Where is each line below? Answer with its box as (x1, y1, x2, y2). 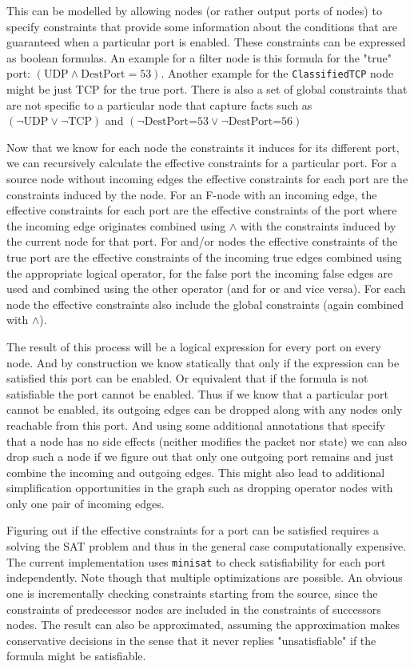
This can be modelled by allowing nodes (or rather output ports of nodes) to (6, 2, 382, 18)
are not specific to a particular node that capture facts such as (6, 96, 312, 113)
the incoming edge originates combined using (6, 217, 226, 234)
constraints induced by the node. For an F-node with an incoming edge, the (6, 186, 377, 202)
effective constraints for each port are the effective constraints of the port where (6, 202, 397, 218)
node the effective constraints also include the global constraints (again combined (6, 295, 404, 312)
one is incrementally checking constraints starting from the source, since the (6, 584, 378, 601)
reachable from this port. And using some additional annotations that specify (6, 416, 385, 433)
